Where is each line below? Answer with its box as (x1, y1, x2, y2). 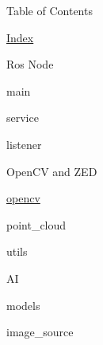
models (6, 296, 40, 313)
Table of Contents (6, 2, 93, 18)
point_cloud (6, 216, 67, 233)
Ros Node (6, 56, 54, 73)
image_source (6, 323, 74, 340)
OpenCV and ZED (6, 163, 97, 179)
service (6, 109, 39, 126)
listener (6, 135, 42, 152)
